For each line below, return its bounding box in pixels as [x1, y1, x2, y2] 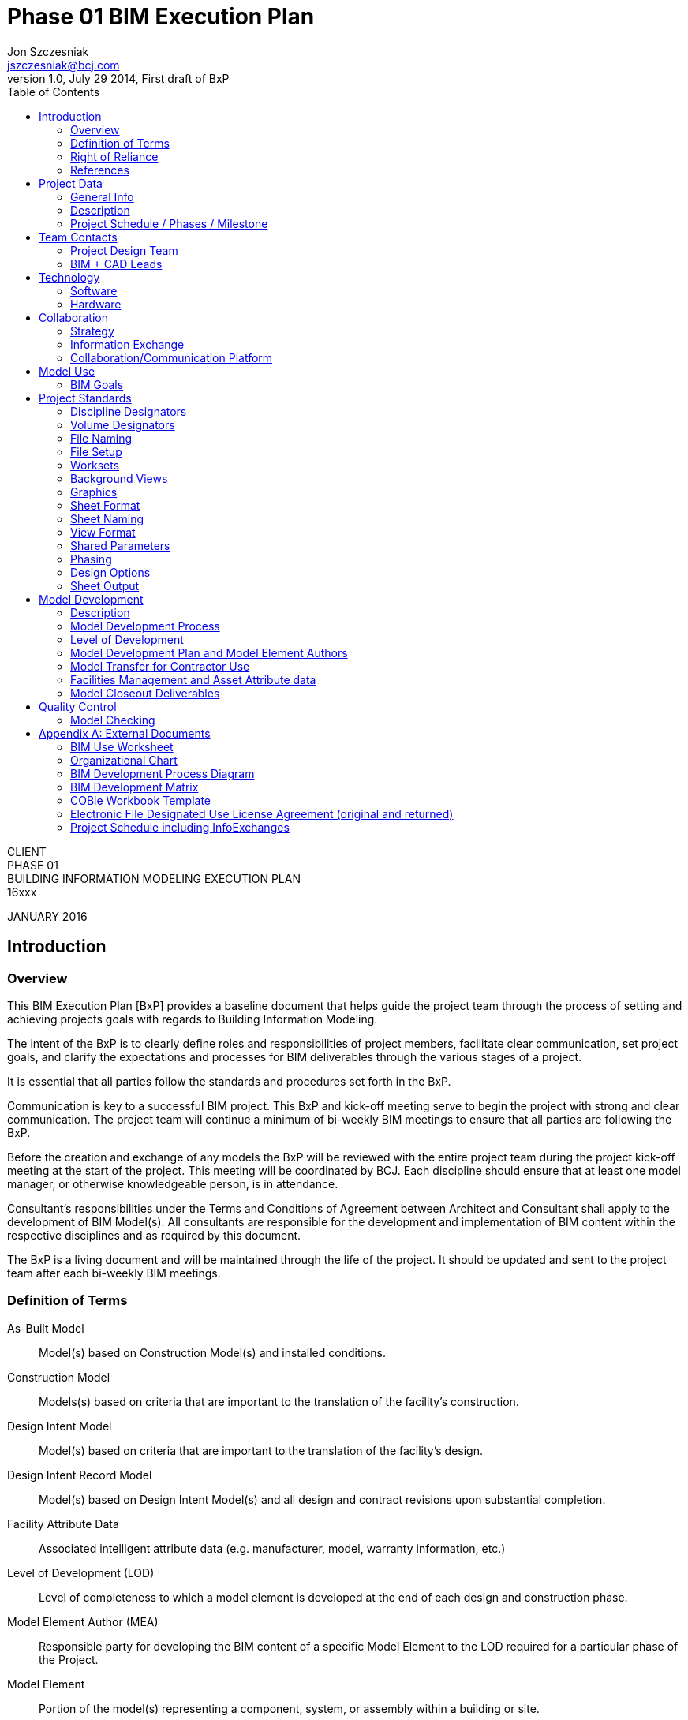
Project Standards [39, 391, 132, 405]
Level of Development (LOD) [7, 1565, 155, 1580]
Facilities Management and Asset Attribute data [70, 672, 316, 686]
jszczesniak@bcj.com [7, 58, 120, 72]
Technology [39, 270, 100, 284]
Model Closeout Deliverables [70, 686, 220, 700]
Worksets [70, 458, 120, 472]
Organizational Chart [70, 753, 178, 767]
